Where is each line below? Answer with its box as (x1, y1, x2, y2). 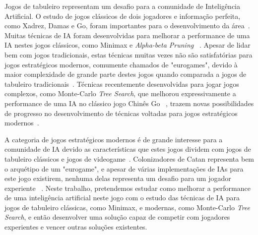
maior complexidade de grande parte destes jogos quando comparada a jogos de (4, 69, 247, 79)
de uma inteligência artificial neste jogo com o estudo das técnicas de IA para (4, 192, 240, 203)
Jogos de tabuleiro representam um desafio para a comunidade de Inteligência (4, 1, 241, 11)
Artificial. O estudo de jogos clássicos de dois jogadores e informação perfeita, (4, 10, 241, 21)
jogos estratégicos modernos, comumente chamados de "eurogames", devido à (4, 59, 238, 69)
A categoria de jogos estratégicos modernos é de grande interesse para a (4, 134, 223, 144)
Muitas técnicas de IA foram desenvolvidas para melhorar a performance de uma (4, 30, 250, 40)
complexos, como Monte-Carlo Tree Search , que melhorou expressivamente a (4, 88, 236, 99)
